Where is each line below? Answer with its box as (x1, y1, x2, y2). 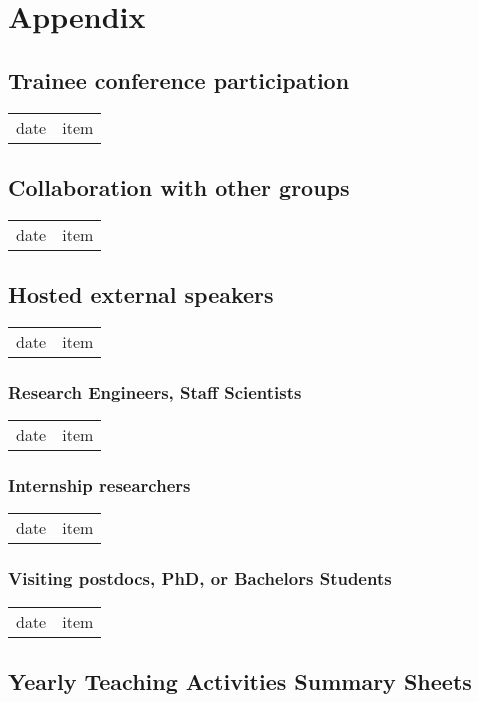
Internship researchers (8, 473, 191, 498)
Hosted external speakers (8, 279, 274, 310)
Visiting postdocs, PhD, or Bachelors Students (8, 566, 392, 591)
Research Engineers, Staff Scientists (8, 379, 302, 404)
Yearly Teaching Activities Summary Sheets (8, 666, 472, 697)
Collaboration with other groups (8, 171, 350, 202)
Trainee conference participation (8, 64, 350, 95)
